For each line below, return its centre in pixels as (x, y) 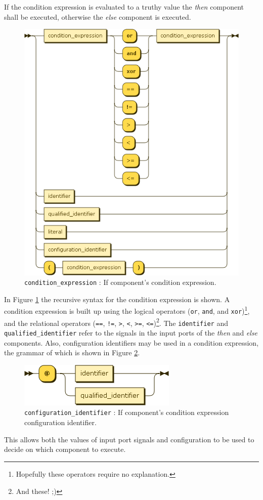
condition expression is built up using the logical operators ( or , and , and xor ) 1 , (127, 310)
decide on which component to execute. (65, 449)
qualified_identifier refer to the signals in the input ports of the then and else (131, 333)
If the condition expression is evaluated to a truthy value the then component (124, 7)
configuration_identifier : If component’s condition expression (127, 412)
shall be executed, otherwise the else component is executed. (98, 16)
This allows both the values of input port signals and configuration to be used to (129, 439)
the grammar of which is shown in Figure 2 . (72, 352)
